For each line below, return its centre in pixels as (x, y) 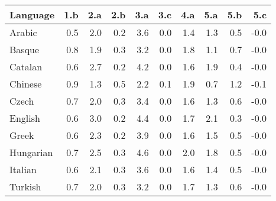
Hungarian (31, 152)
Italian (23, 169)
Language (32, 14)
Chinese (26, 84)
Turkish (25, 187)
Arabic (23, 32)
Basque (25, 49)
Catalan (26, 67)
